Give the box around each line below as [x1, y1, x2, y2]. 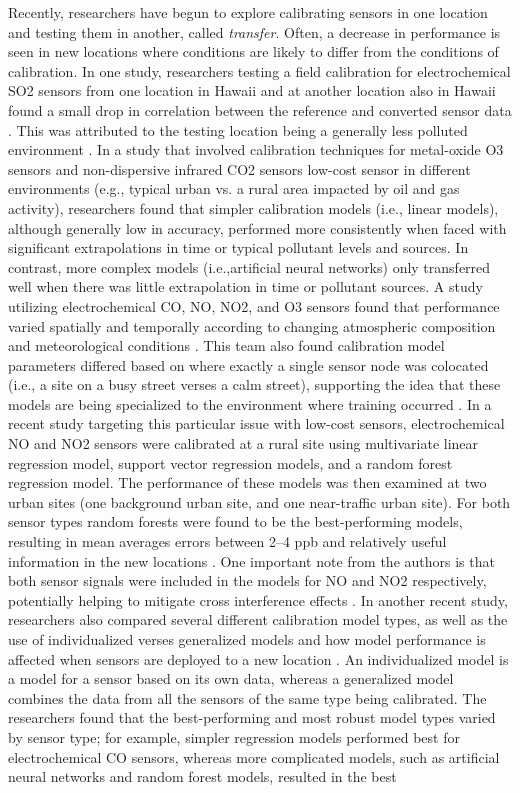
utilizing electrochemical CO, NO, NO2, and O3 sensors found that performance [8, 295, 500, 316]
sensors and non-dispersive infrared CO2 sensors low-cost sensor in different [8, 158, 471, 179]
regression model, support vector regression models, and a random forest [8, 452, 453, 473]
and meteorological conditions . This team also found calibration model [8, 335, 445, 356]
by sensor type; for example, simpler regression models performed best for [8, 726, 460, 747]
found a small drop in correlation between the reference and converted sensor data [8, 99, 512, 120]
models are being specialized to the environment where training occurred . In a [8, 393, 492, 414]
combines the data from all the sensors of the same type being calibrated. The [8, 687, 487, 708]
